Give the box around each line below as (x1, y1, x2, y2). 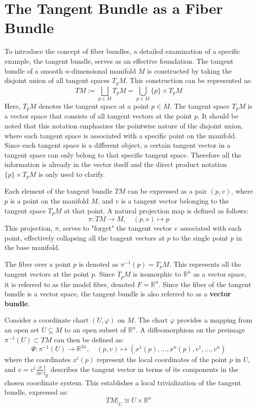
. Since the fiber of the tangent (158, 279, 252, 289)
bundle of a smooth (4, 65, 63, 76)
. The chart (134, 315, 168, 325)
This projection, (4, 222, 53, 233)
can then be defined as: (54, 334, 124, 344)
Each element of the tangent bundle (4, 186, 112, 196)
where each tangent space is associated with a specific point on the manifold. (4, 130, 237, 140)
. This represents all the (169, 258, 241, 269)
